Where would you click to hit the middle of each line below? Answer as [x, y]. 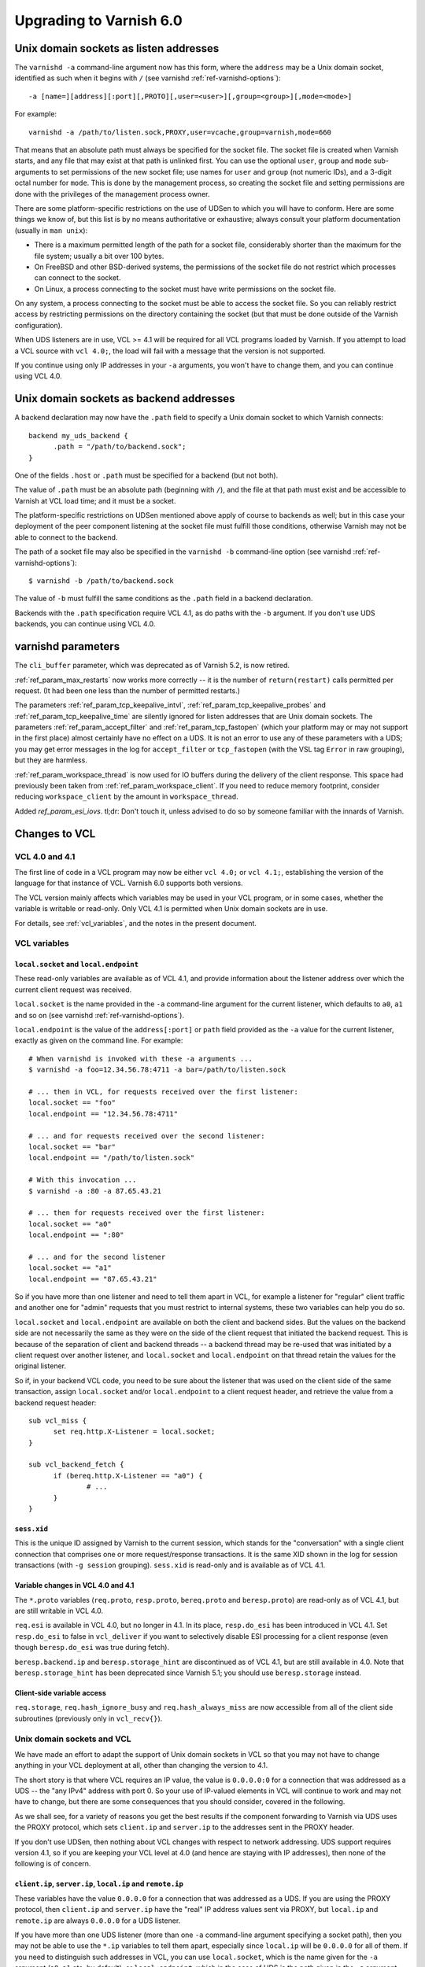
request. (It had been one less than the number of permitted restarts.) [127, 690]
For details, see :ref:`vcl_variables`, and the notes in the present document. [136, 923]
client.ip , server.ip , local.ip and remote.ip [99, 1884]
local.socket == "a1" [70, 1268]
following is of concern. [53, 1864]
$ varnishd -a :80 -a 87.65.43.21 [95, 1191]
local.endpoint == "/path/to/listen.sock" [112, 1158]
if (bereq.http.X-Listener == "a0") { [128, 1476]
